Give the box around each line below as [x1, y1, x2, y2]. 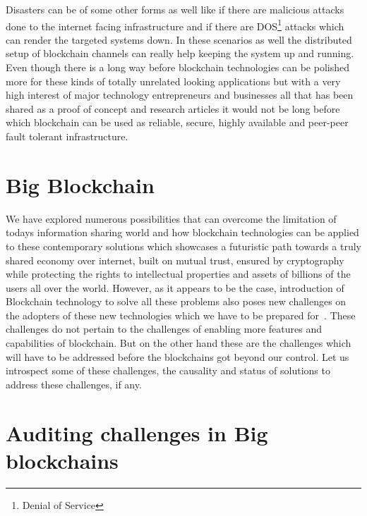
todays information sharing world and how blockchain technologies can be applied [6, 225, 359, 240]
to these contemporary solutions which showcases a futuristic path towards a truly [6, 238, 362, 253]
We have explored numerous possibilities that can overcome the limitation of [6, 211, 337, 226]
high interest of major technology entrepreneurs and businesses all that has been [6, 87, 354, 102]
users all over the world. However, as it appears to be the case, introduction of [6, 280, 344, 295]
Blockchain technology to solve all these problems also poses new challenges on [6, 294, 347, 309]
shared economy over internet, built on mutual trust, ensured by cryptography [6, 252, 344, 267]
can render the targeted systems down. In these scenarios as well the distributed [6, 32, 352, 47]
